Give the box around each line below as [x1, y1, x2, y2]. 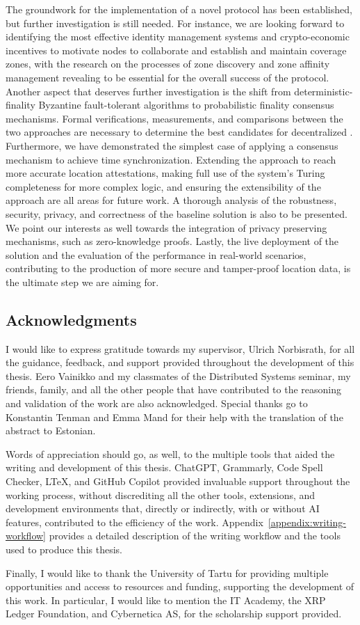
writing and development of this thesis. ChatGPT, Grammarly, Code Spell [6, 460, 323, 475]
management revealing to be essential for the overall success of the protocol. [6, 70, 329, 84]
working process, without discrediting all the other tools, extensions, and [6, 487, 316, 502]
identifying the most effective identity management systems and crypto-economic [6, 29, 350, 44]
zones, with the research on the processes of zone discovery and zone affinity [6, 56, 330, 71]
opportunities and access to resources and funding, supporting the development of [6, 579, 354, 594]
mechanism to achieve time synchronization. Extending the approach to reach [6, 152, 336, 166]
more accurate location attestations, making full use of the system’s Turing [6, 166, 325, 180]
